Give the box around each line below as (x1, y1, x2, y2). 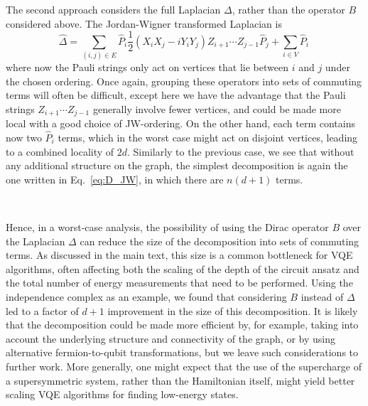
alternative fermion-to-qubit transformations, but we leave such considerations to (6, 345, 359, 360)
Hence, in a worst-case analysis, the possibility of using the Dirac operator (6, 220, 329, 234)
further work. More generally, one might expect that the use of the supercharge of (6, 358, 362, 373)
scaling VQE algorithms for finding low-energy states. (6, 387, 239, 402)
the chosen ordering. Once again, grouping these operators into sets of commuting (6, 73, 362, 88)
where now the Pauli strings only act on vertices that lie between (6, 59, 288, 74)
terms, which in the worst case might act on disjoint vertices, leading (58, 130, 358, 145)
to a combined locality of (6, 144, 114, 159)
